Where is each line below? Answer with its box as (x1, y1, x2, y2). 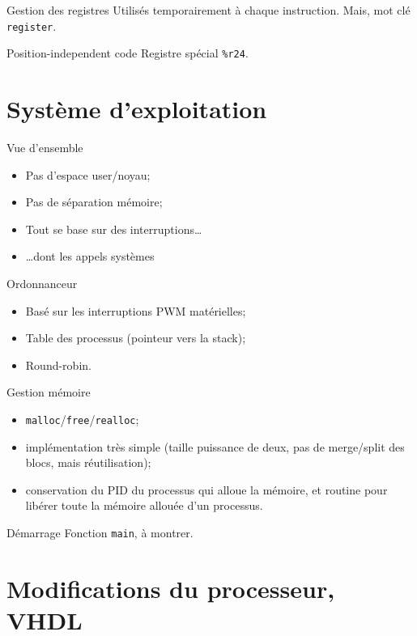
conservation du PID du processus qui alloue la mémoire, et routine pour (25, 481, 388, 498)
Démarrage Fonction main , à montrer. (6, 524, 194, 541)
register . (6, 17, 57, 34)
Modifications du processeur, (6, 571, 335, 604)
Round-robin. (25, 356, 91, 373)
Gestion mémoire (6, 384, 91, 401)
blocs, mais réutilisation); (25, 454, 151, 471)
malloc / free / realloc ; (25, 410, 139, 427)
